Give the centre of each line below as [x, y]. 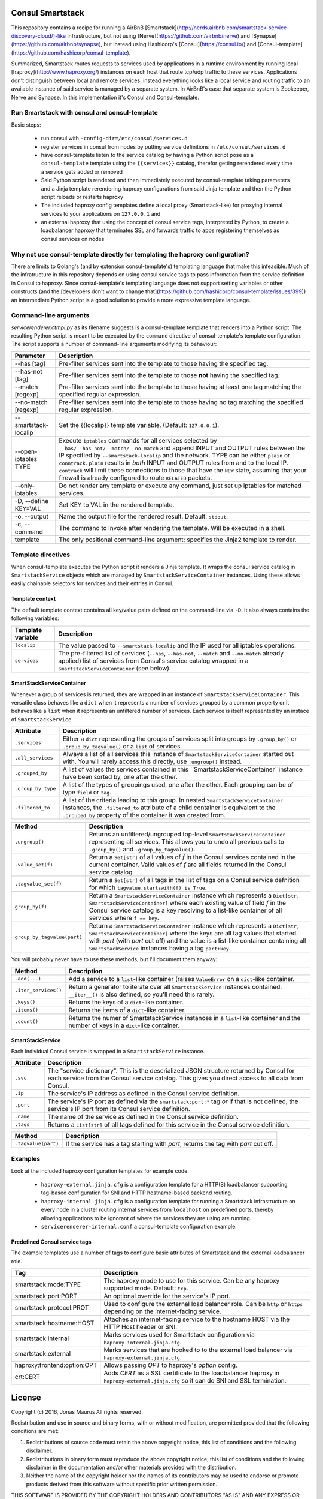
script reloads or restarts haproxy [82, 197]
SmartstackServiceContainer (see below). [115, 668]
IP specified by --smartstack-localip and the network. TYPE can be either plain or [174, 455]
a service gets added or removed [82, 171]
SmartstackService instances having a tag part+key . [160, 949]
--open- [26, 451]
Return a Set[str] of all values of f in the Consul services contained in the [192, 857]
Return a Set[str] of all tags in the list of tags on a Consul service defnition [194, 880]
